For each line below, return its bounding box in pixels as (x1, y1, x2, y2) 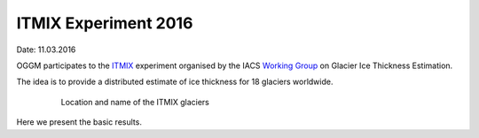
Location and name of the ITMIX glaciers (60, 96, 210, 107)
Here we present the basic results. (16, 117, 142, 127)
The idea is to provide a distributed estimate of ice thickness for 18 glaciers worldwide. (16, 76, 334, 88)
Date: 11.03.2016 (16, 44, 76, 55)
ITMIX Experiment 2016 (16, 13, 193, 33)
